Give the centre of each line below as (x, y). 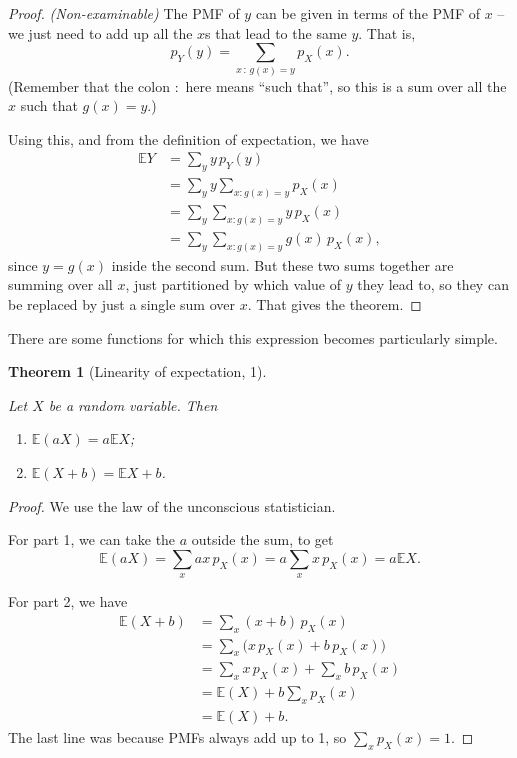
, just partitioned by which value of (233, 284)
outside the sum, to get (262, 539)
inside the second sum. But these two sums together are (282, 264)
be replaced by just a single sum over (122, 303)
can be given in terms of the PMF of (367, 13)
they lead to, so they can (433, 284)
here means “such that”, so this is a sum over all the (346, 85)
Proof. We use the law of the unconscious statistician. (172, 505)
